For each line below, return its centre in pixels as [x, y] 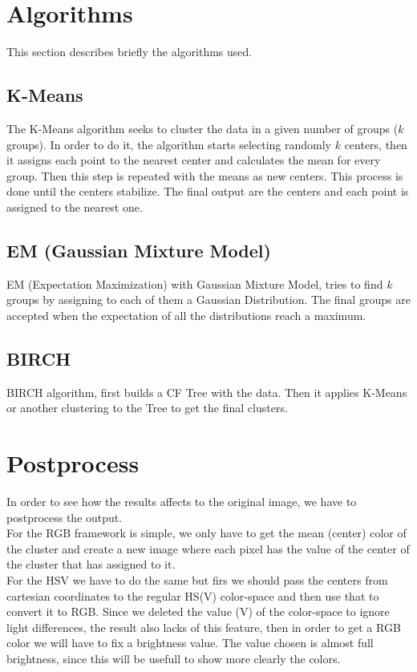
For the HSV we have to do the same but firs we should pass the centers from [197, 579]
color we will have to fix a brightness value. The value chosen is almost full [190, 643]
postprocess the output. [65, 517]
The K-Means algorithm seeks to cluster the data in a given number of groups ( [202, 128]
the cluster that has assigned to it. [91, 564]
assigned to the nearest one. [75, 206]
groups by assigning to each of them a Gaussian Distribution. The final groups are [208, 300]
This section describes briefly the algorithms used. [130, 52]
